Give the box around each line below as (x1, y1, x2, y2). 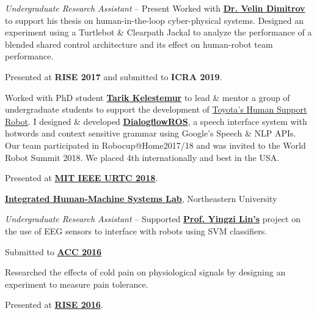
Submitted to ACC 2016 (5, 245, 102, 258)
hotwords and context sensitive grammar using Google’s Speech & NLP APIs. (5, 127, 296, 140)
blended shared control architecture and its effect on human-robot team (5, 37, 273, 50)
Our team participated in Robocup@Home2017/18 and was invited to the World (5, 138, 306, 151)
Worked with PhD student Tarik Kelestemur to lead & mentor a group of (5, 91, 290, 103)
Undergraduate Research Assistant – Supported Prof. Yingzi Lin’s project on (5, 212, 301, 225)
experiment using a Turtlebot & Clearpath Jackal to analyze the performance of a (5, 26, 312, 39)
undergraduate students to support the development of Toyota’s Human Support (5, 103, 307, 116)
